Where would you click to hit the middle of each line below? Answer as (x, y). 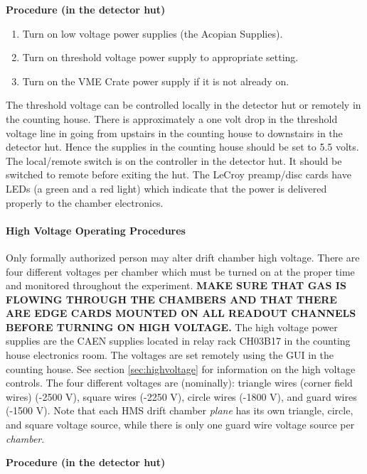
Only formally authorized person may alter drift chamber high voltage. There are (183, 257)
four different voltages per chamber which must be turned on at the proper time (180, 271)
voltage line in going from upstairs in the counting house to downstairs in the (174, 133)
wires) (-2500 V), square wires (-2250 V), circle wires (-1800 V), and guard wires (181, 396)
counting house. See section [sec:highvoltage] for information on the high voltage (181, 368)
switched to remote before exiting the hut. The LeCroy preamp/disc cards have (179, 174)
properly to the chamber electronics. (85, 202)
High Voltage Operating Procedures (96, 230)
